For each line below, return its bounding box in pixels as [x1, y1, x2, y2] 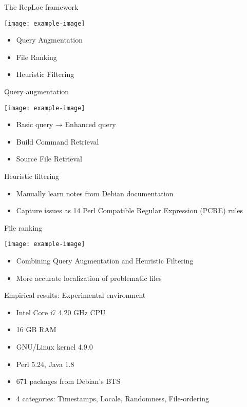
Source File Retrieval [16, 153, 82, 164]
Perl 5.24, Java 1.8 [16, 358, 74, 369]
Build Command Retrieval [16, 136, 99, 147]
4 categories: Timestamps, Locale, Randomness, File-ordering [16, 393, 209, 403]
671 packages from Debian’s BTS [16, 376, 121, 386]
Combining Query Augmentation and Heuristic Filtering [16, 255, 194, 266]
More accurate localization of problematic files [16, 272, 162, 283]
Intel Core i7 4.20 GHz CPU [16, 307, 106, 317]
